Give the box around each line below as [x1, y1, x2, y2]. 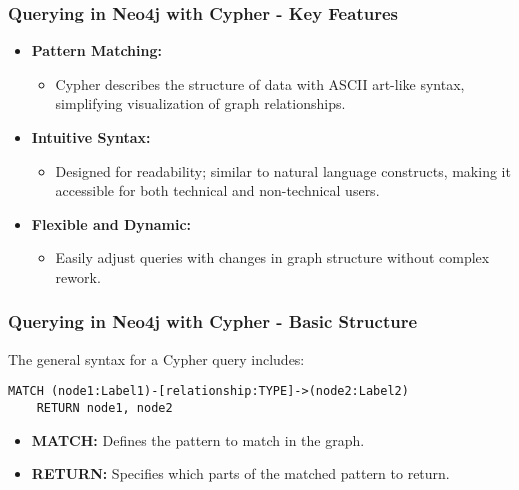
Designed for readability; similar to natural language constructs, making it [55, 160, 511, 181]
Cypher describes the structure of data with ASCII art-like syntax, [55, 73, 465, 94]
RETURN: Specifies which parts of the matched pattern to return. [31, 463, 450, 484]
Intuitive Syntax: [31, 127, 151, 147]
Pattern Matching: [31, 40, 162, 61]
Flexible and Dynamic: [31, 213, 192, 234]
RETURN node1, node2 [36, 401, 173, 416]
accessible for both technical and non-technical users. [55, 180, 380, 201]
